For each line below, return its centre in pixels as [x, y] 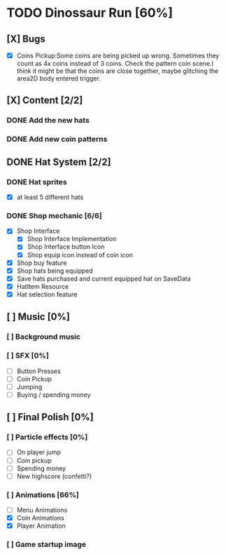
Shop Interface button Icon [66, 247]
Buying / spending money [54, 395]
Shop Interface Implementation [72, 239]
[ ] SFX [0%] [28, 355]
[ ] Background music [44, 337]
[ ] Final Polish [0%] [50, 418]
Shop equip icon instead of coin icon [80, 255]
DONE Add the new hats [48, 121]
